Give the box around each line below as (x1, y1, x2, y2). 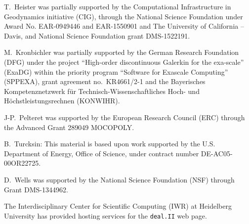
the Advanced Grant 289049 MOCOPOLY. (4, 122, 134, 132)
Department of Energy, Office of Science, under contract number (4, 148, 199, 158)
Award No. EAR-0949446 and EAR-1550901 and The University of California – (4, 21, 244, 31)
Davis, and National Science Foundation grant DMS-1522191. (4, 30, 190, 41)
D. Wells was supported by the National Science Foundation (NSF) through (4, 174, 235, 184)
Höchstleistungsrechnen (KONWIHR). (4, 95, 120, 106)
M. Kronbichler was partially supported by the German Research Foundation (4, 47, 239, 57)
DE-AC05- (201, 148, 233, 158)
